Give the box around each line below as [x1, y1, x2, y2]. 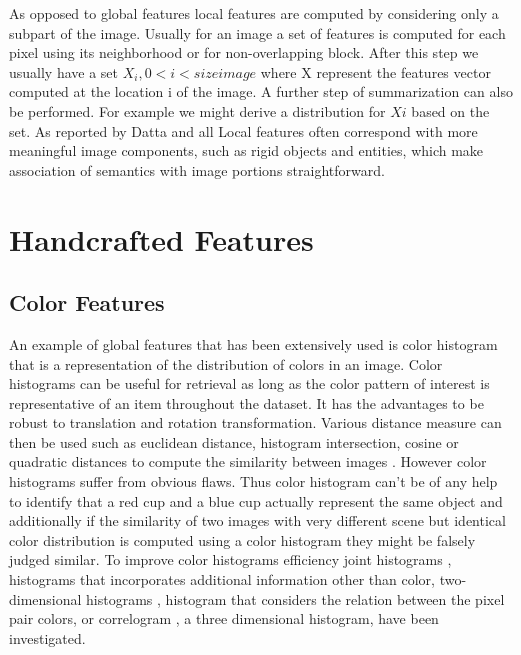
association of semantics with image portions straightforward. [9, 159, 385, 180]
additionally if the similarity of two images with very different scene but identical [9, 510, 506, 531]
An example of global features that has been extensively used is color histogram [9, 333, 498, 354]
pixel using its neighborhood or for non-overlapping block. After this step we [9, 42, 479, 63]
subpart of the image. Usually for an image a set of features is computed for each [9, 22, 506, 43]
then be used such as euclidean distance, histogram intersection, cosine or [9, 431, 459, 452]
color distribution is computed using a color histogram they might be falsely [9, 529, 476, 550]
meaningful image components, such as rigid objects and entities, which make [9, 140, 484, 161]
